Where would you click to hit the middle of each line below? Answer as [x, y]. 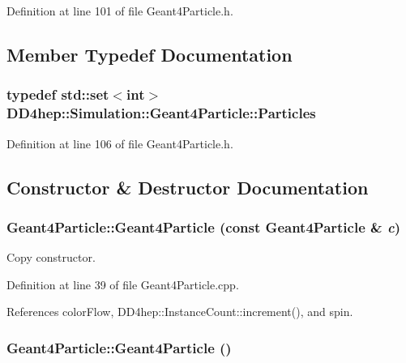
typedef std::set [58, 94]
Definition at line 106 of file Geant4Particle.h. [120, 143]
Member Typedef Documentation [150, 54]
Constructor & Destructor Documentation [188, 187]
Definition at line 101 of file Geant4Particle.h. [120, 11]
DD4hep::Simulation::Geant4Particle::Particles [161, 113]
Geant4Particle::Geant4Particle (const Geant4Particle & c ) [203, 226]
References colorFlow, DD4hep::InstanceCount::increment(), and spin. [180, 312]
